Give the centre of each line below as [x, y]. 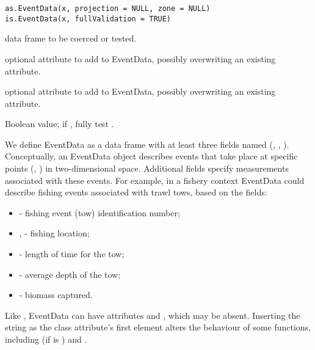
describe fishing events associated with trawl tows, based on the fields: [136, 192]
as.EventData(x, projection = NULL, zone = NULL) [108, 9]
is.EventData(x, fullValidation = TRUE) [88, 19]
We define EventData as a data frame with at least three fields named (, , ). [147, 144]
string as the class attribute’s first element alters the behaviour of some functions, [158, 327]
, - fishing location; [54, 233]
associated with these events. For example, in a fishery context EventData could [155, 180]
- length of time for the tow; [72, 254]
